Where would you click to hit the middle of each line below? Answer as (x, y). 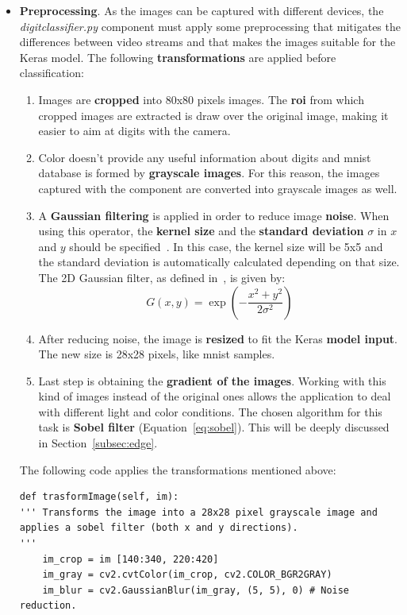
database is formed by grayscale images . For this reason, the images (209, 173)
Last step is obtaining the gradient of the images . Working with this (212, 380)
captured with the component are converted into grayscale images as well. (218, 188)
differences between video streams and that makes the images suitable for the (207, 42)
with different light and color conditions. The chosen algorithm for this (210, 411)
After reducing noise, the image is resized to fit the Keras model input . (218, 338)
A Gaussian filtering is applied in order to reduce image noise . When (214, 215)
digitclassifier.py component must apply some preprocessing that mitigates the (210, 26)
